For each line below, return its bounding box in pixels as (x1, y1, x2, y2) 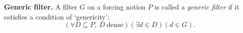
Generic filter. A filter (4, 1, 77, 11)
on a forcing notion (87, 1, 146, 11)
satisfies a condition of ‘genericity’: (4, 11, 110, 21)
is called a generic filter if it (154, 1, 240, 11)
